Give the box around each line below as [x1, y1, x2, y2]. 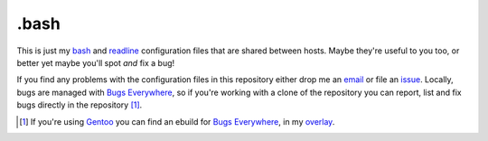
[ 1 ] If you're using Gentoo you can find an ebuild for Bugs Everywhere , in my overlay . [19, 116, 335, 127]
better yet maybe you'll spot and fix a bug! [16, 57, 175, 68]
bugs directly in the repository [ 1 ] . [16, 99, 143, 110]
